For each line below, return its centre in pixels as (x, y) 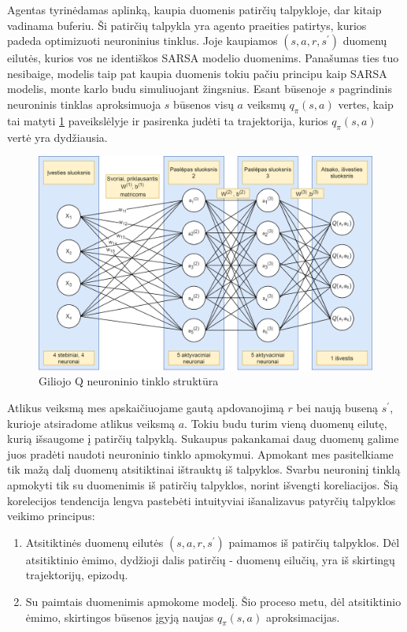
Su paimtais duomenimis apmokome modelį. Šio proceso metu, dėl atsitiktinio (213, 601)
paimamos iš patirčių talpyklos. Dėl (314, 542)
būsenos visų (203, 104)
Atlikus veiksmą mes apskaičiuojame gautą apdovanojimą (146, 407)
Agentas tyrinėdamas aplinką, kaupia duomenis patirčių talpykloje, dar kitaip (194, 9)
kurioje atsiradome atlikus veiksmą (91, 423)
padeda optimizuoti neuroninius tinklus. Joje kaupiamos (142, 41)
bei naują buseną (337, 407)
